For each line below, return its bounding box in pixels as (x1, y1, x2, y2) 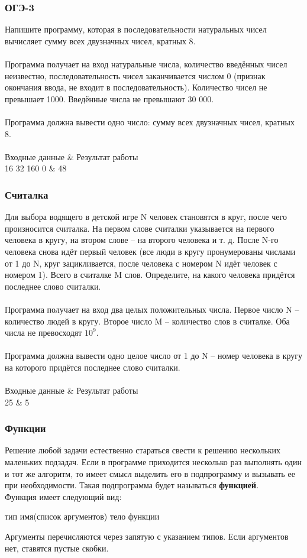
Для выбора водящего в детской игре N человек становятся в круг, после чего (5, 210, 287, 223)
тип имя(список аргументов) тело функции (5, 510, 160, 523)
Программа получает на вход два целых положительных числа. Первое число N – (5, 303, 299, 315)
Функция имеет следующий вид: (5, 490, 122, 502)
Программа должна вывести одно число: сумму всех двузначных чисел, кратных (5, 115, 295, 128)
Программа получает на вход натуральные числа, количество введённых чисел (5, 58, 287, 70)
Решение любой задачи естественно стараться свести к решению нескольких (5, 444, 281, 456)
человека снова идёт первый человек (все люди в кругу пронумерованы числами (5, 245, 296, 257)
